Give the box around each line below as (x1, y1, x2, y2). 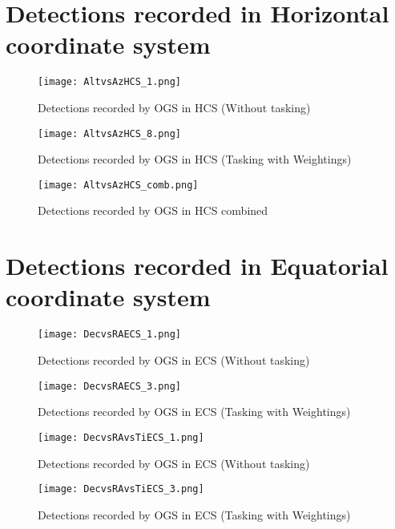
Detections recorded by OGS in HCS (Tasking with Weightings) (38, 151, 352, 168)
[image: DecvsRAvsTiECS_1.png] (38, 431, 204, 443)
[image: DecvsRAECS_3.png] (38, 380, 181, 392)
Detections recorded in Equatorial (6, 249, 389, 282)
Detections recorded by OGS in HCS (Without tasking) (38, 99, 311, 115)
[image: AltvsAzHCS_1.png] (38, 76, 181, 88)
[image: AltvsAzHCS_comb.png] (38, 179, 199, 191)
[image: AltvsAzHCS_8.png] (38, 127, 181, 139)
